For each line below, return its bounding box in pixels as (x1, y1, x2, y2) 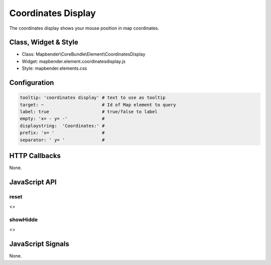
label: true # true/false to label (20, 109, 158, 115)
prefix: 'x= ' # (20, 130, 105, 136)
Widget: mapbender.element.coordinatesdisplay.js (22, 58, 125, 64)
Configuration (9, 78, 54, 87)
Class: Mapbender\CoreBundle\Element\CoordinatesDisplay (22, 51, 146, 57)
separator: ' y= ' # (20, 137, 105, 143)
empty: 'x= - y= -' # (20, 116, 105, 121)
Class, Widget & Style (9, 38, 79, 47)
